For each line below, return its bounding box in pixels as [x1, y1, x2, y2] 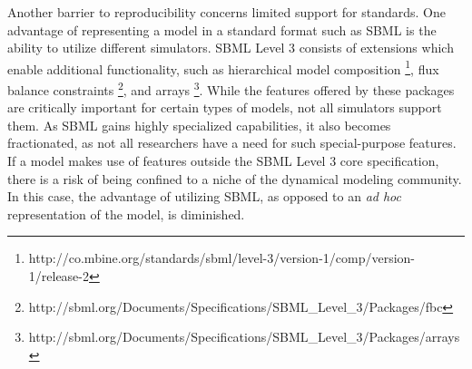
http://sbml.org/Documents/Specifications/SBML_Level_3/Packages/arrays [28, 327, 460, 346]
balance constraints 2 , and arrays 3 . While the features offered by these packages [7, 78, 455, 99]
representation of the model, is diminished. [7, 204, 245, 223]
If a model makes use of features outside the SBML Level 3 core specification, [7, 151, 439, 170]
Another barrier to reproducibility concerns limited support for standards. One [7, 3, 446, 21]
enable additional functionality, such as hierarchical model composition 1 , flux [7, 56, 439, 78]
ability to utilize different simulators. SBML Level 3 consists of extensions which [7, 38, 454, 57]
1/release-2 [28, 267, 90, 286]
